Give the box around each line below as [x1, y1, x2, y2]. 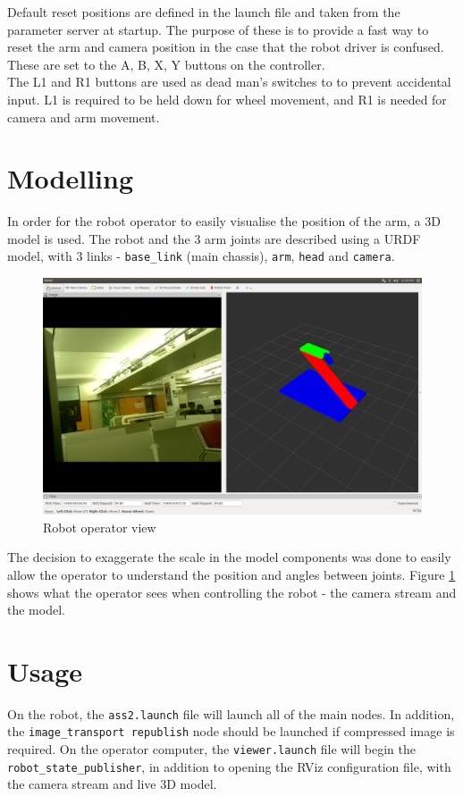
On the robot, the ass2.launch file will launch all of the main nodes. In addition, [7, 704, 455, 723]
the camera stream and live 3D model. [7, 775, 217, 793]
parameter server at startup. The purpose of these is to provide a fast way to [7, 20, 429, 38]
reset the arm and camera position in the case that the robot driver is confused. [7, 38, 444, 56]
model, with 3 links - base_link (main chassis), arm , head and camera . [7, 247, 395, 265]
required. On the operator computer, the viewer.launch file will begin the [7, 740, 416, 758]
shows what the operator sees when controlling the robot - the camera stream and [7, 582, 457, 601]
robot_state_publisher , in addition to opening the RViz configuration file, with [7, 757, 451, 775]
